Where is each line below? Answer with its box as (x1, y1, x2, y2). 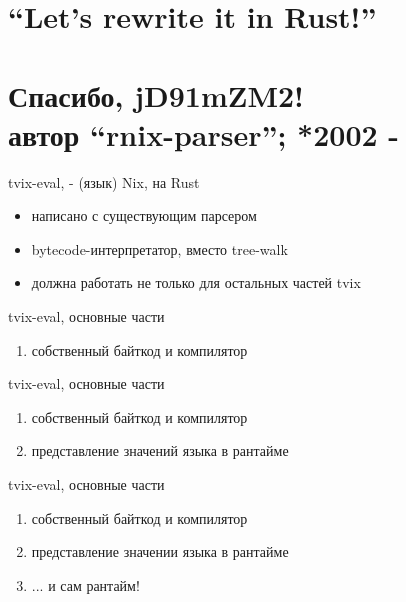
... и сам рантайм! (31, 574, 140, 595)
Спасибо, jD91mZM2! (8, 74, 304, 115)
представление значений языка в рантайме (31, 440, 289, 461)
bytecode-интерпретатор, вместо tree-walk (31, 238, 288, 259)
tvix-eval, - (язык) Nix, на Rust (8, 171, 200, 192)
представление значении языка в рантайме (31, 541, 289, 562)
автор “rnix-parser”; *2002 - (8, 113, 400, 154)
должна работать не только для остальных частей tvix (31, 272, 361, 293)
